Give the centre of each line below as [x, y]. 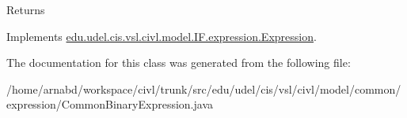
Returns [26, 9]
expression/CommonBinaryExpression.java [110, 104]
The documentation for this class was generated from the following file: [179, 63]
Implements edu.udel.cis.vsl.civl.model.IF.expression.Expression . [162, 36]
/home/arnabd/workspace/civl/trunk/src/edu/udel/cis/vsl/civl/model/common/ [204, 88]
